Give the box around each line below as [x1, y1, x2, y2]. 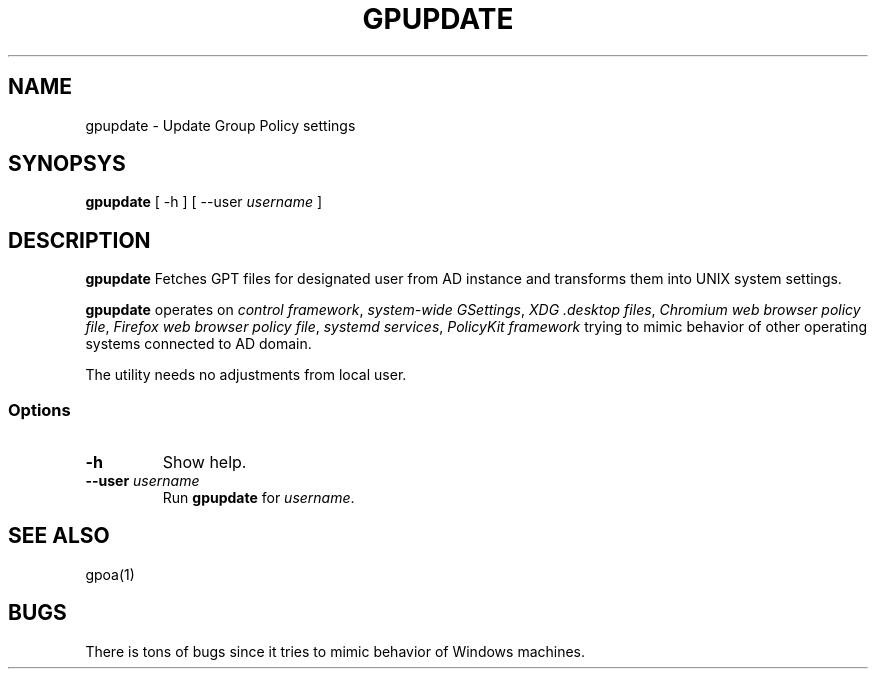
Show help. [162, 452, 247, 473]
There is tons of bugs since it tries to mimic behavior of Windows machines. [85, 642, 586, 660]
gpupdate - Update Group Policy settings [85, 116, 356, 134]
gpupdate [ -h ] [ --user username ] [85, 193, 323, 211]
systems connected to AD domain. [85, 335, 312, 353]
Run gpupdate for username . [162, 489, 355, 507]
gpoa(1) [85, 565, 135, 583]
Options [8, 399, 71, 420]
